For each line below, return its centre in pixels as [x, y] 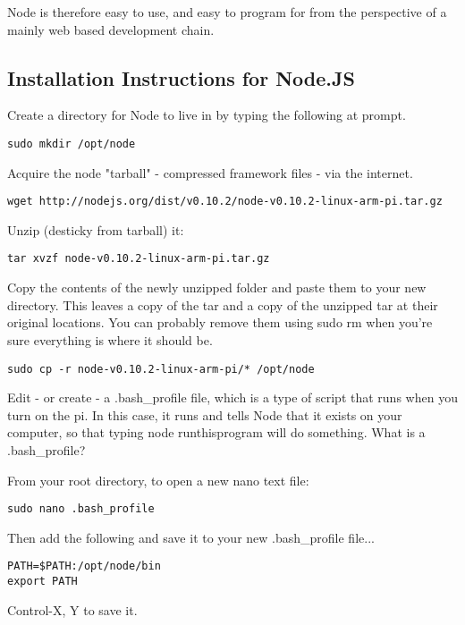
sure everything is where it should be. [110, 339]
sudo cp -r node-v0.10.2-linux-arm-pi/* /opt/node [161, 369]
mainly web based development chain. [111, 29]
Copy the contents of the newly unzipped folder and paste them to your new [217, 287]
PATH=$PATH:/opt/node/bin [84, 566]
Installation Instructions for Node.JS [181, 77]
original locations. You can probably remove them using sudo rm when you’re [220, 322]
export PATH [42, 582]
